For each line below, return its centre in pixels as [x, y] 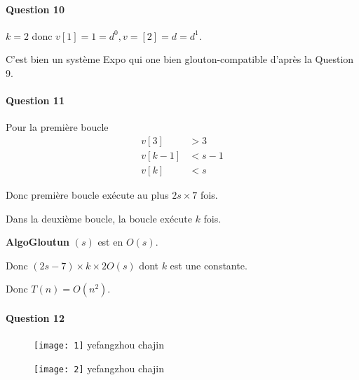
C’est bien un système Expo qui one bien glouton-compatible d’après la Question [180, 59]
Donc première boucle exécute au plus [87, 195]
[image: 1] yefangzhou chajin [99, 345]
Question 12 [35, 318]
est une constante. [209, 265]
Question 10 [35, 9]
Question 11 [35, 100]
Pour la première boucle [57, 127]
